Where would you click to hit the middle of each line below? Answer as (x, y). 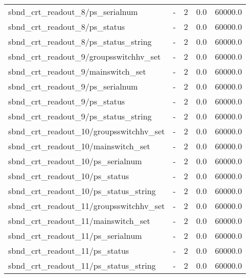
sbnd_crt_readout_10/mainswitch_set (79, 146)
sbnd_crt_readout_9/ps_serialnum (73, 86)
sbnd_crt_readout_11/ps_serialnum (75, 236)
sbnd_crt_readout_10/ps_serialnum (75, 161)
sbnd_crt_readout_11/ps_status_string (82, 265)
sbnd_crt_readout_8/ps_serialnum (73, 12)
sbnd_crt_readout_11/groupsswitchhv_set (86, 206)
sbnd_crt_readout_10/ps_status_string (82, 191)
